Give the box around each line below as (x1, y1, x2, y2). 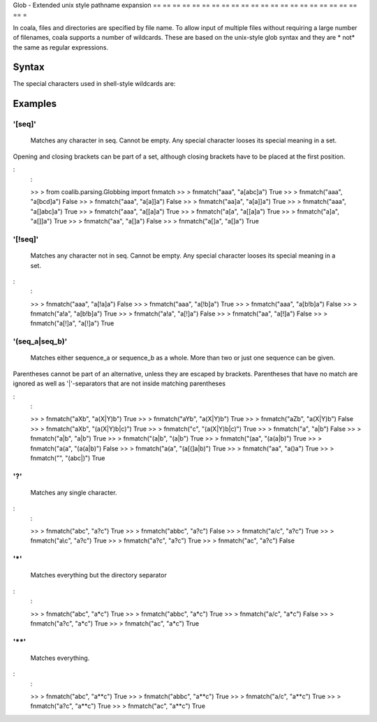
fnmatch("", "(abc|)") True (30, 454, 105, 462)
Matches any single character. (30, 488, 117, 496)
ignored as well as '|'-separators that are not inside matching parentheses (13, 379, 226, 388)
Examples (13, 98, 57, 110)
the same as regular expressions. (13, 43, 108, 52)
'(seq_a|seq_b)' (13, 337, 68, 346)
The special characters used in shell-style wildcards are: (13, 80, 176, 88)
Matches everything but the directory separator (30, 571, 167, 580)
